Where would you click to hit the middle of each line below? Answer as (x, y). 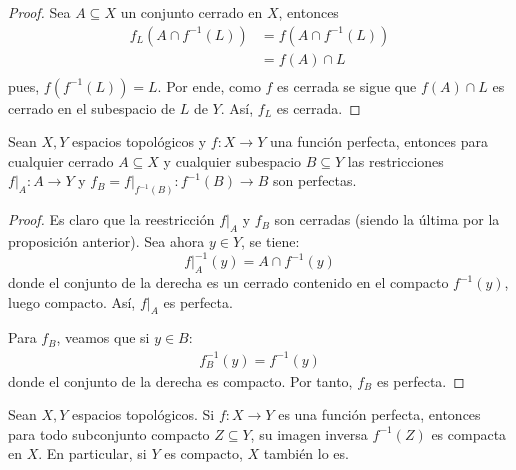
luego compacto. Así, (72, 301)
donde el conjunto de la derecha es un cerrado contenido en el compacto (228, 282)
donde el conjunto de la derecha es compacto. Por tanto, (180, 380)
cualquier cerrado (61, 160)
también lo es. (306, 453)
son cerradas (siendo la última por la (387, 219)
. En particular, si (92, 453)
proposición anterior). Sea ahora (106, 241)
